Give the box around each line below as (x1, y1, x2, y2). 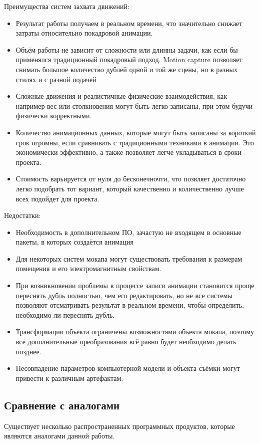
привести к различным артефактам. (15, 372, 123, 383)
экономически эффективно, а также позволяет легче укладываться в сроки (15, 147, 241, 157)
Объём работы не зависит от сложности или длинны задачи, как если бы (15, 44, 238, 55)
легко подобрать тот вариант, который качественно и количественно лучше (15, 183, 244, 193)
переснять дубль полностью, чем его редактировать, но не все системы (15, 290, 232, 300)
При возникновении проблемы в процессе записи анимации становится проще (15, 280, 254, 291)
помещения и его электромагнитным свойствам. (15, 263, 161, 274)
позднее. (15, 346, 41, 356)
